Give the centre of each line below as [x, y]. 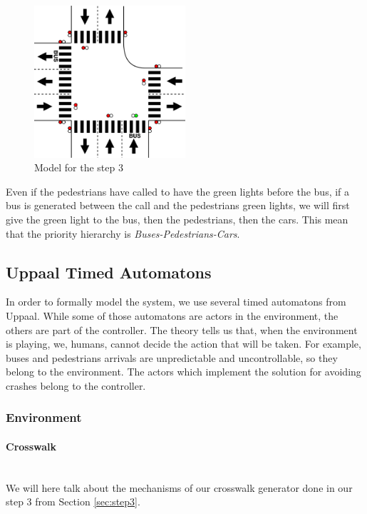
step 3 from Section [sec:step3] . [73, 502]
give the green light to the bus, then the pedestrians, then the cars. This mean [177, 219]
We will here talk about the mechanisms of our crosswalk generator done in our [179, 487]
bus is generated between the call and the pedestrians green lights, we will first [178, 205]
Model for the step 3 [79, 167]
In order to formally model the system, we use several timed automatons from [176, 302]
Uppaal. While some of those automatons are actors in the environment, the [172, 315]
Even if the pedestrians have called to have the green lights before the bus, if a [178, 191]
